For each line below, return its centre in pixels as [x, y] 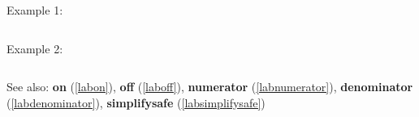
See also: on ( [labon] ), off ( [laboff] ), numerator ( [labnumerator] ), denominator [210, 87]
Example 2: [35, 48]
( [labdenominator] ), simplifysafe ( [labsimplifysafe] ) [136, 102]
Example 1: [35, 10]
